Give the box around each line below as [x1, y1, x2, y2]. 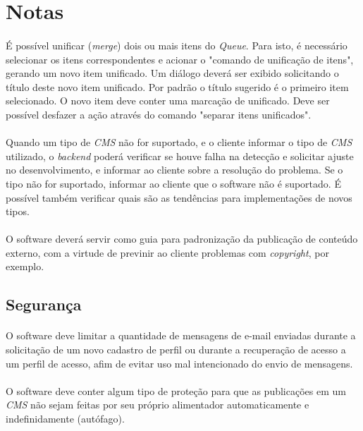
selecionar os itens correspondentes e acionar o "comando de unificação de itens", [6, 51, 354, 66]
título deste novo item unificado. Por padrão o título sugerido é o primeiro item [6, 79, 349, 94]
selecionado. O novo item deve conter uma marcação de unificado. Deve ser [6, 93, 330, 108]
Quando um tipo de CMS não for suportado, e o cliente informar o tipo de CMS [6, 135, 352, 150]
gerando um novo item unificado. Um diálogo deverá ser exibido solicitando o [6, 66, 339, 80]
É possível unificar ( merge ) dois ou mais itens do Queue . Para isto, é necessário [6, 37, 347, 52]
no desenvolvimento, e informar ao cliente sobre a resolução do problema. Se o [6, 162, 343, 177]
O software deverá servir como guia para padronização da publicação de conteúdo [6, 231, 358, 246]
